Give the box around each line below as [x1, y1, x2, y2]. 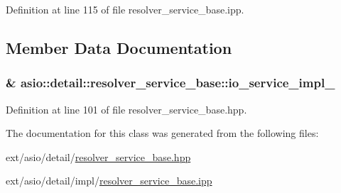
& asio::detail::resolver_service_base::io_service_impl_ [6, 74, 335, 92]
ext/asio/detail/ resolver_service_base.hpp [6, 149, 191, 164]
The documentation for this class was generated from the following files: [6, 126, 319, 140]
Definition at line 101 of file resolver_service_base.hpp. [6, 101, 247, 116]
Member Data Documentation [6, 36, 232, 58]
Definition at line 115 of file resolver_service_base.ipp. [6, 2, 244, 16]
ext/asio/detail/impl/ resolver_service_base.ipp [6, 173, 212, 188]
